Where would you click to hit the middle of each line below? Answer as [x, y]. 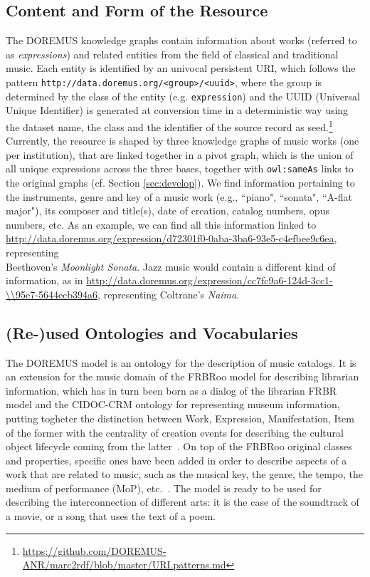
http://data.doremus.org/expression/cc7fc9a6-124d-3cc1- [210, 280]
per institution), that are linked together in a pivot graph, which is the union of [180, 154]
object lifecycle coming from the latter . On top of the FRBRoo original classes [179, 446]
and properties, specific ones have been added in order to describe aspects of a [176, 460]
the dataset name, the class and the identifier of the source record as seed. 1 [169, 125]
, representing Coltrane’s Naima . [169, 294]
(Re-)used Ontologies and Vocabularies [152, 332]
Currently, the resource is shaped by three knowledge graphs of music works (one [183, 141]
